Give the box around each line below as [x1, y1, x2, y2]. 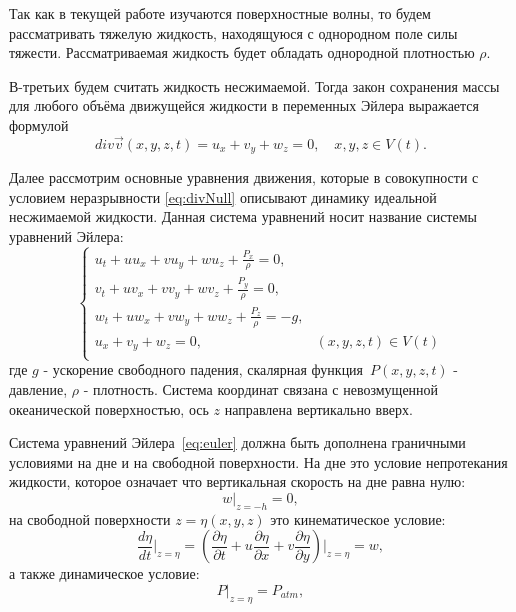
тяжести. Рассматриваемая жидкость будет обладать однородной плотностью [9, 42, 475, 63]
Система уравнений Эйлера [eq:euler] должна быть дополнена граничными [9, 432, 466, 453]
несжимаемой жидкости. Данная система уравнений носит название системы [9, 206, 477, 227]
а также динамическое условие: [9, 563, 200, 584]
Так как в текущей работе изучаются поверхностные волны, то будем [9, 3, 431, 23]
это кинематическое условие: [270, 508, 446, 529]
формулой [9, 114, 69, 135]
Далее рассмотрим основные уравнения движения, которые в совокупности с [9, 167, 479, 188]
